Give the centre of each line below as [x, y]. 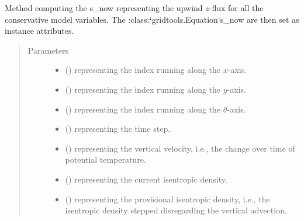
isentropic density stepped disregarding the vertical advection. [176, 210]
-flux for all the [236, 8]
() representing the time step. [118, 129]
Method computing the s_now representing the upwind [104, 8]
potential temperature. [106, 159]
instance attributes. [39, 31]
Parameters [48, 50]
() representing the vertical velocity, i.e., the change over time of [180, 148]
